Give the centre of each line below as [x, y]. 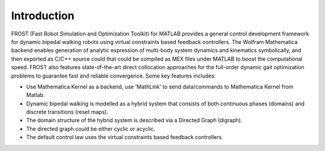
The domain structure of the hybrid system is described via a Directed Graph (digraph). [134, 120]
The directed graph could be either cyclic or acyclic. [91, 129]
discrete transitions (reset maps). [67, 112]
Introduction [43, 16]
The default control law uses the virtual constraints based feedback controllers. [125, 137]
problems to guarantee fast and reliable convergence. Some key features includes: [113, 76]
